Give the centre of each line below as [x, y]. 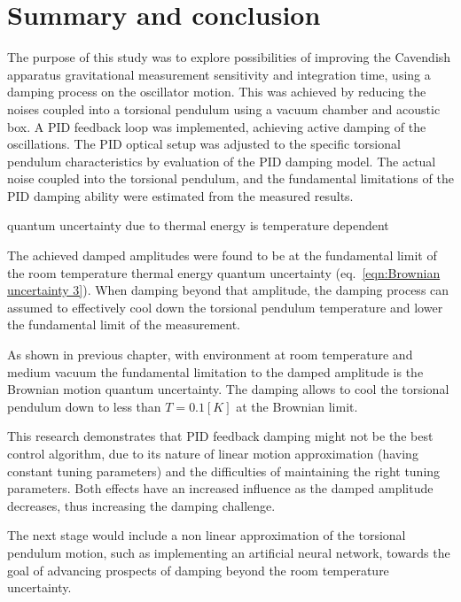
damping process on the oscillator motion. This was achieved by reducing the [217, 92]
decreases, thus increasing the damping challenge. [141, 505]
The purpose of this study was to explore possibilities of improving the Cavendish [229, 57]
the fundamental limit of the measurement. [124, 324]
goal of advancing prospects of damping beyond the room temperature [198, 570]
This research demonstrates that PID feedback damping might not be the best [220, 436]
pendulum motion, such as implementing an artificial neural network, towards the [229, 552]
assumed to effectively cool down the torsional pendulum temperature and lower [225, 307]
